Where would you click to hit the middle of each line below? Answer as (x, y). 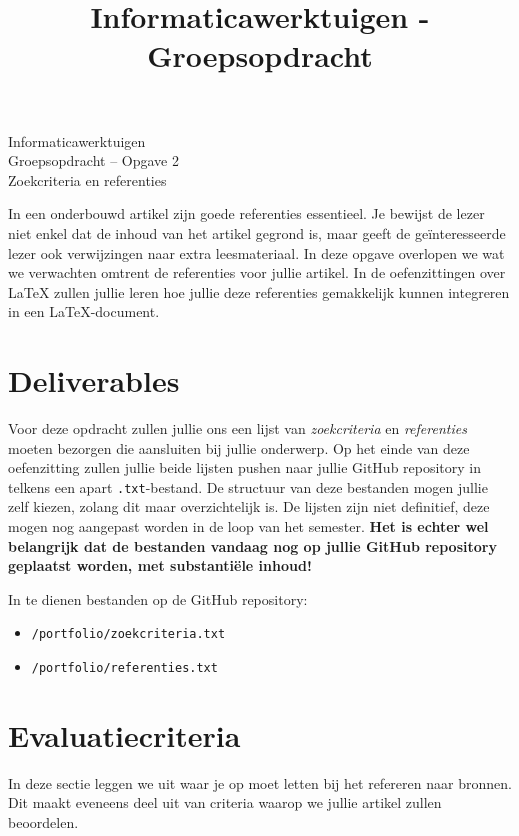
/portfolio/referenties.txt (124, 668)
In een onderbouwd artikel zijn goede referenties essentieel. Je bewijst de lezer (246, 213)
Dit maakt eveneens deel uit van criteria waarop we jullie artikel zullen (225, 802)
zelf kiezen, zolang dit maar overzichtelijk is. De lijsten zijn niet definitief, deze (249, 506)
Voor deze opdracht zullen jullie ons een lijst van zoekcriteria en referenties (237, 428)
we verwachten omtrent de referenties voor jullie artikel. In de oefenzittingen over (257, 272)
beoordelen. (43, 822)
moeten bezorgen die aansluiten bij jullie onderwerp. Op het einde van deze (239, 447)
